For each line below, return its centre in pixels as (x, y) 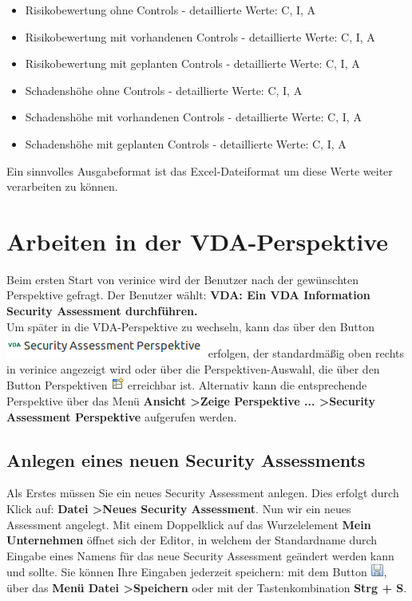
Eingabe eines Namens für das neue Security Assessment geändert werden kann (200, 555)
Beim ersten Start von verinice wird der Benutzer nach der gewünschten (182, 279)
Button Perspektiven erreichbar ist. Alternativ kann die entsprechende (187, 385)
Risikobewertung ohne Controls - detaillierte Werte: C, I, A (170, 10)
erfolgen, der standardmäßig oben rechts (306, 353)
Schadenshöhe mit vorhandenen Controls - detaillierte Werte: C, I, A (193, 117)
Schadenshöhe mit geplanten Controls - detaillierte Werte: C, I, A (186, 143)
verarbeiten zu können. (62, 186)
